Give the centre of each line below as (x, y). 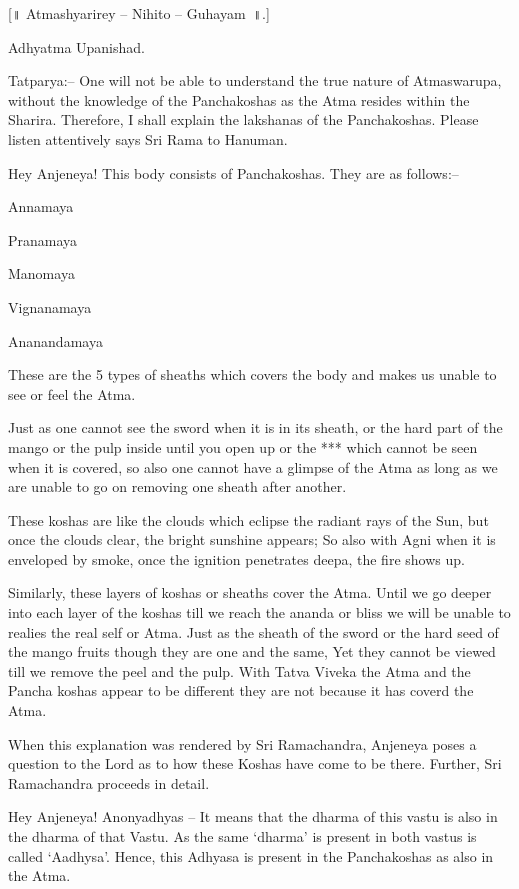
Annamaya (41, 206)
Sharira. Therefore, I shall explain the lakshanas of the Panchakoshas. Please (243, 119)
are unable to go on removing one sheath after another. (177, 486)
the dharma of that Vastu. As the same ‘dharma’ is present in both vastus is (242, 836)
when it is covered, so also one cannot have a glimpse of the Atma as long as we (253, 466)
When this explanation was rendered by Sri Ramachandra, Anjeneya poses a (242, 743)
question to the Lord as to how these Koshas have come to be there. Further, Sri (255, 763)
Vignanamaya (50, 306)
